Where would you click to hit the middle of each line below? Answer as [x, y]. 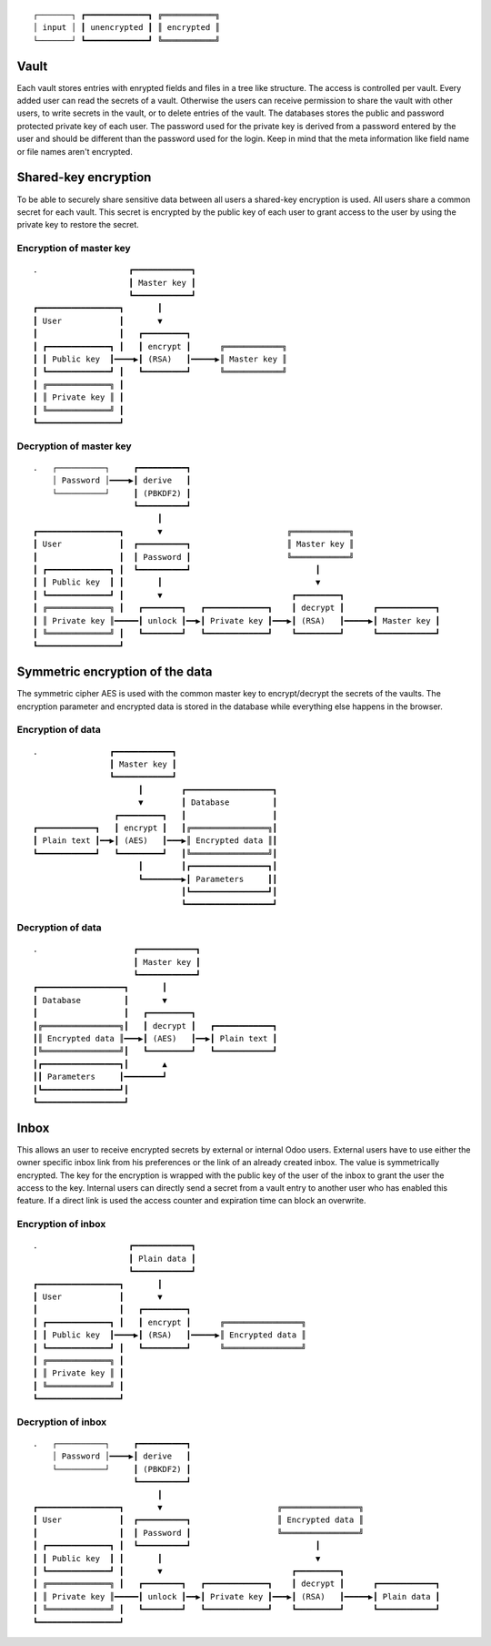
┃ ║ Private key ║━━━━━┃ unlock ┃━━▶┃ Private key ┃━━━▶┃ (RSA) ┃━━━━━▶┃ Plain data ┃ [237, 1596]
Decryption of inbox [62, 1422]
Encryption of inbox [61, 1224]
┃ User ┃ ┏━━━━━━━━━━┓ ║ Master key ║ [194, 544]
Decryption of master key [74, 446]
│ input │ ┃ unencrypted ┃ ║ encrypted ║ [126, 28]
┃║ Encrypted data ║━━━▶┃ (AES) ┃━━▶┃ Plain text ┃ [155, 1039]
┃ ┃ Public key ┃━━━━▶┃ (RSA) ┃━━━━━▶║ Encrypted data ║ [170, 1335]
